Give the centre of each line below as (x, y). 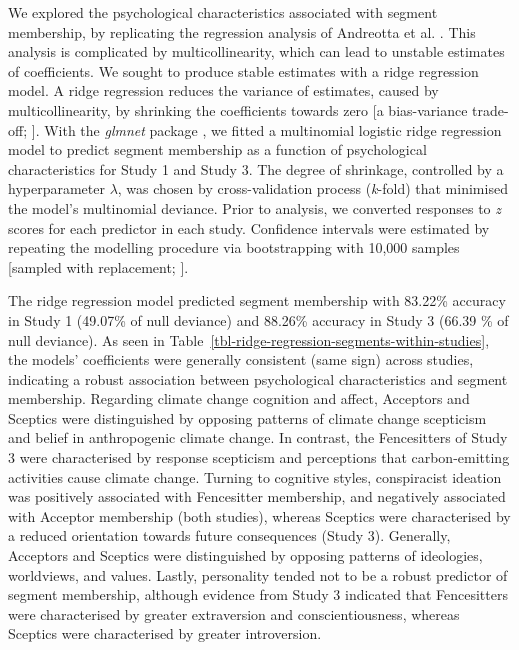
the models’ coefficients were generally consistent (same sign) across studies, (241, 359)
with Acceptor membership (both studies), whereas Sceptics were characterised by (259, 515)
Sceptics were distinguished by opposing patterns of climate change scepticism (247, 417)
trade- (490, 109)
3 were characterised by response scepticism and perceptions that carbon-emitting (259, 457)
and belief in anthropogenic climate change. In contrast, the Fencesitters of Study (258, 437)
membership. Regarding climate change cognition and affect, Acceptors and (239, 398)
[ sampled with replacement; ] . (98, 266)
